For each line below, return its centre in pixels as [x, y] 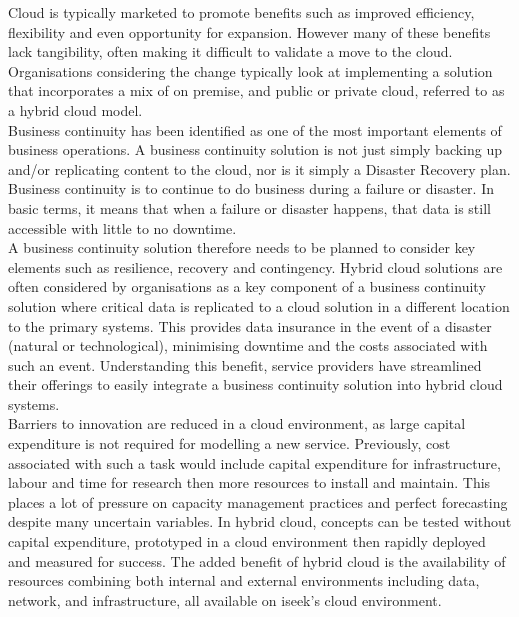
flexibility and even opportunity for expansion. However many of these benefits [249, 31]
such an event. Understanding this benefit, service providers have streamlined [245, 364]
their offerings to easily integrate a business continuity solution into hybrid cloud [255, 384]
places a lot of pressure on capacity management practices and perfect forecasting [258, 501]
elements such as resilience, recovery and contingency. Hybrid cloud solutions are [255, 266]
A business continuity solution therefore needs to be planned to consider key [242, 247]
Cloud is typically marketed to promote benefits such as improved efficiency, [241, 12]
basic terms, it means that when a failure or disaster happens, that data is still [249, 207]
